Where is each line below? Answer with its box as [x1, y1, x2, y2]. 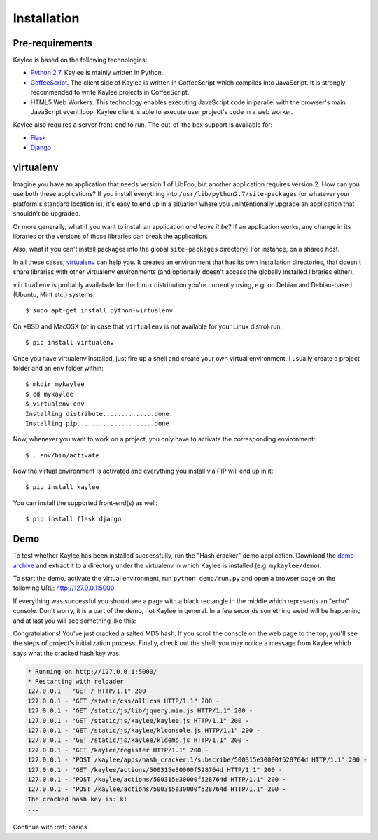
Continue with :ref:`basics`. [13, 823, 91, 832]
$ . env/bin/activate [25, 451, 99, 459]
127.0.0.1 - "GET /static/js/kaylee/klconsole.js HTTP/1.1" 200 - [27, 727, 260, 734]
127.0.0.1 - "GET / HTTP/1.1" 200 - [27, 687, 154, 695]
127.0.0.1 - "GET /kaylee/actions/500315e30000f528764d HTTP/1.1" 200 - [27, 766, 283, 773]
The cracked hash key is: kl [27, 795, 128, 803]
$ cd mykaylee [25, 390, 73, 398]
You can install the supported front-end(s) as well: [13, 498, 157, 507]
